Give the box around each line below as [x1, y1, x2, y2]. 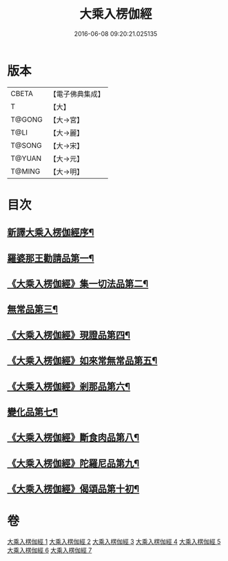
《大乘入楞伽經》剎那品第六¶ [7, 381, 131, 392]
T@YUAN [10, 153, 42, 163]
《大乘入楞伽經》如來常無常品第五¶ [7, 355, 158, 367]
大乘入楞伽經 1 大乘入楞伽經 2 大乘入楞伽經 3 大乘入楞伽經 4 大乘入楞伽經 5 [7, 538, 221, 546]
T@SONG [10, 140, 43, 150]
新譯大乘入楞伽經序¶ [7, 227, 94, 238]
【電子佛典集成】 [49, 89, 105, 99]
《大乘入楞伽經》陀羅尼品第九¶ [7, 457, 140, 469]
